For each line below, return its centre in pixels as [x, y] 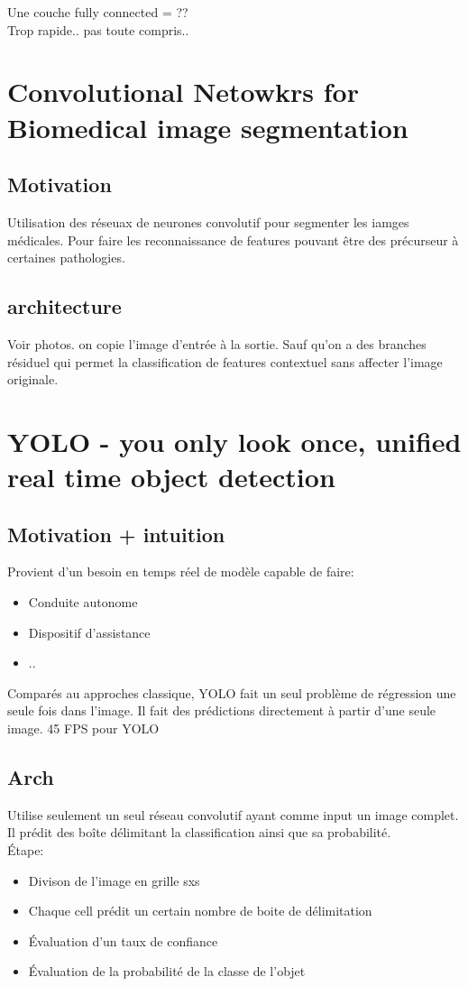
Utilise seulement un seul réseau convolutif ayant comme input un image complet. [233, 814]
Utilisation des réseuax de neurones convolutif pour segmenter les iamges [208, 221]
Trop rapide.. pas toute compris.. [98, 29]
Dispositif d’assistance [89, 632]
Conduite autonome [83, 602]
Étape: [26, 850]
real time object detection [171, 477]
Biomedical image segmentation [208, 127]
